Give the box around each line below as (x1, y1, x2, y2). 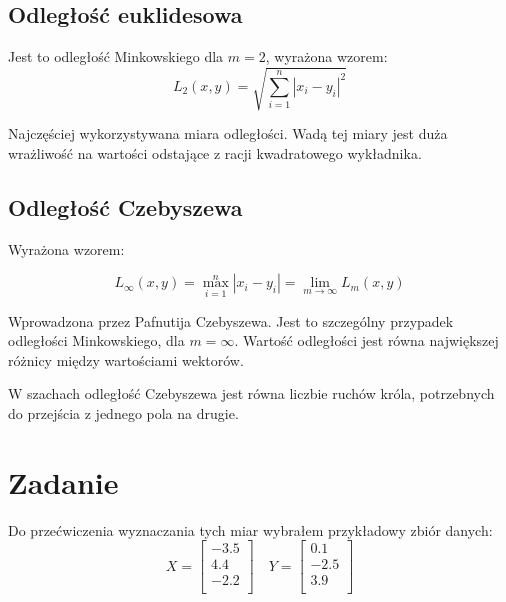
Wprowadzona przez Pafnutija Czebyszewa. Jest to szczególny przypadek (8, 310, 454, 331)
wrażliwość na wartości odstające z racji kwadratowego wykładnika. (8, 142, 422, 163)
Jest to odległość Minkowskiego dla (8, 46, 224, 67)
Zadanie (8, 461, 119, 502)
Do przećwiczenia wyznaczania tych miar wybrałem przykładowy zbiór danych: (8, 519, 493, 540)
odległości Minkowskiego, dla (8, 330, 185, 351)
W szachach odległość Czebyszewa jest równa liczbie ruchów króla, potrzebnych (8, 383, 495, 404)
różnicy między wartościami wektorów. (8, 349, 244, 370)
